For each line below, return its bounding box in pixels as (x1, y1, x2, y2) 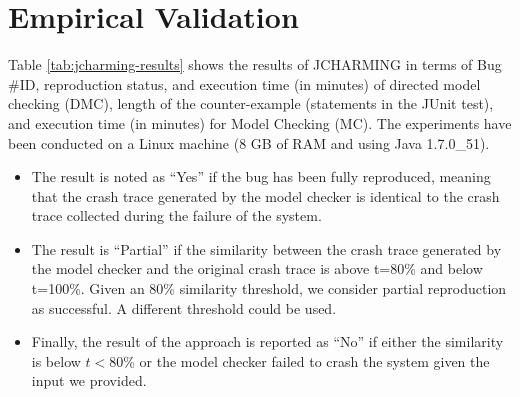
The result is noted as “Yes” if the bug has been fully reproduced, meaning (31, 166, 491, 187)
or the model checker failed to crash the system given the (139, 350, 490, 371)
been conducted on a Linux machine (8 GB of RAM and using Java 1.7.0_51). (8, 132, 490, 153)
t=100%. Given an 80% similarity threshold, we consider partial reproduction (31, 278, 507, 299)
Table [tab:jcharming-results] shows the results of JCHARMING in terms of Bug (8, 54, 502, 75)
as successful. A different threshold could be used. (31, 297, 337, 318)
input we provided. (31, 370, 147, 391)
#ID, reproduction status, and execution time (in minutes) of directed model (8, 73, 481, 94)
